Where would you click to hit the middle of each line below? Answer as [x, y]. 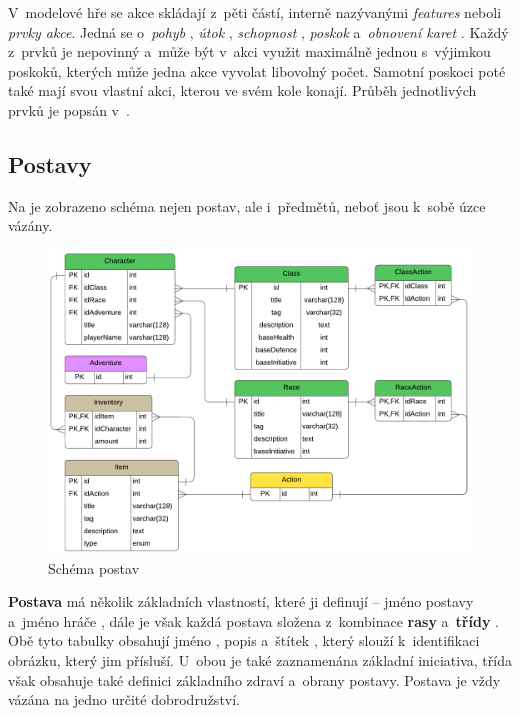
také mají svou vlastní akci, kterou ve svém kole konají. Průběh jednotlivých [242, 90]
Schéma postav [94, 567]
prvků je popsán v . [69, 109]
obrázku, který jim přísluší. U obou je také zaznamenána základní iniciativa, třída [260, 659]
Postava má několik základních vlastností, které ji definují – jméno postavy [241, 601]
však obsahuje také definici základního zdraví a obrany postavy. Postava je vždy [254, 679]
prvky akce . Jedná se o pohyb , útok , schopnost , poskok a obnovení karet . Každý [258, 31]
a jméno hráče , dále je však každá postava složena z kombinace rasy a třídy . [253, 620]
